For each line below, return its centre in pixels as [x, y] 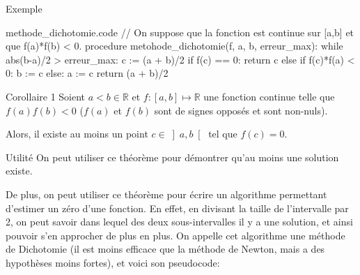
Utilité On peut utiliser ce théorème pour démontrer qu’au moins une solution [172, 157]
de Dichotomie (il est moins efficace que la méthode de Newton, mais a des [165, 249]
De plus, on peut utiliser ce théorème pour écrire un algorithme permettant [166, 194]
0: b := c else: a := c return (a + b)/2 [87, 73]
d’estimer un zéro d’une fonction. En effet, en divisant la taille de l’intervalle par [177, 208]
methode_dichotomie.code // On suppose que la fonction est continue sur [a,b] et [180, 32]
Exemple [24, 8]
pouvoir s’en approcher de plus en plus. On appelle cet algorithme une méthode [175, 235]
